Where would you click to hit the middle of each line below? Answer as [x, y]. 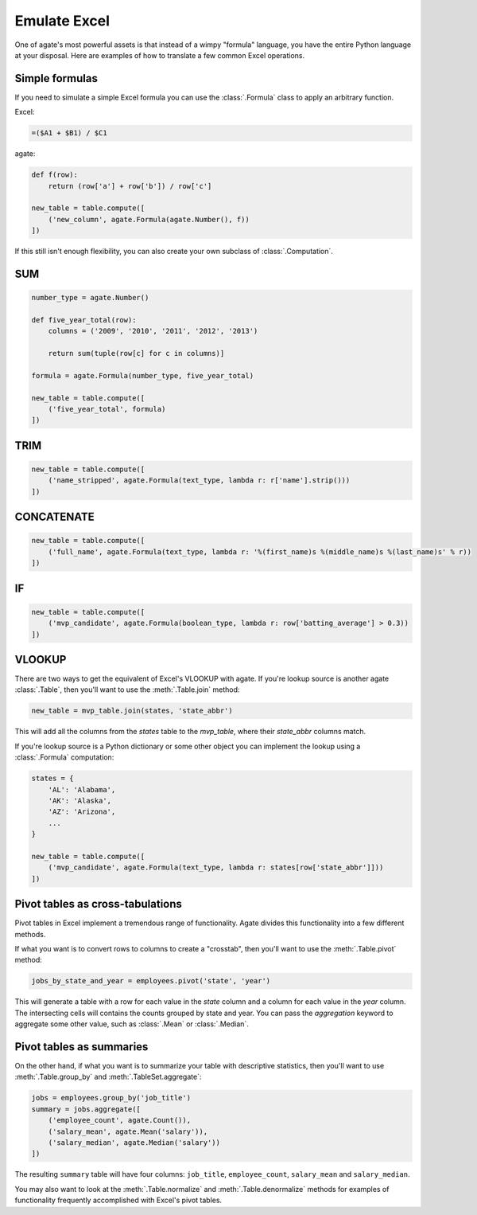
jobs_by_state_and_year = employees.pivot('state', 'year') [151, 981]
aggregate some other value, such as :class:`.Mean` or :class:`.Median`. [132, 1024]
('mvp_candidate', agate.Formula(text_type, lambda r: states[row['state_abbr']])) [216, 867]
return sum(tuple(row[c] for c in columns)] [136, 354]
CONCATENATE [54, 517]
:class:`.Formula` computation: [64, 757]
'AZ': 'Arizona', [82, 812]
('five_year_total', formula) [107, 409]
